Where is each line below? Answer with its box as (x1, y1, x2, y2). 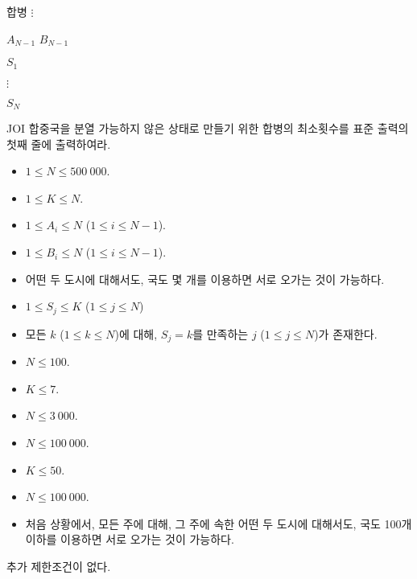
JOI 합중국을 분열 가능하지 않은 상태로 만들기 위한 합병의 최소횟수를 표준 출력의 (6, 120, 409, 137)
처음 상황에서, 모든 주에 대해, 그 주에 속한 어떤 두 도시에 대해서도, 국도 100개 (25, 515, 412, 532)
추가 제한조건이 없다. (6, 557, 111, 574)
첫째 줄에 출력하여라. (6, 135, 111, 152)
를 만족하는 (192, 325, 249, 342)
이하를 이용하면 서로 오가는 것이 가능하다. (25, 531, 234, 548)
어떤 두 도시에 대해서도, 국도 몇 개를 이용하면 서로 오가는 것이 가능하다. (25, 270, 385, 287)
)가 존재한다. (314, 325, 378, 342)
